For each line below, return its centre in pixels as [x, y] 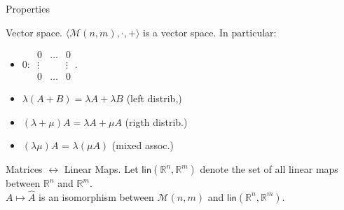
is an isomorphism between [96, 196]
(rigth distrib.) [156, 121]
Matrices [24, 169]
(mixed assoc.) [143, 145]
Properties [28, 8]
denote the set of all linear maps [269, 169]
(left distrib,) [154, 98]
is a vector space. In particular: [210, 32]
